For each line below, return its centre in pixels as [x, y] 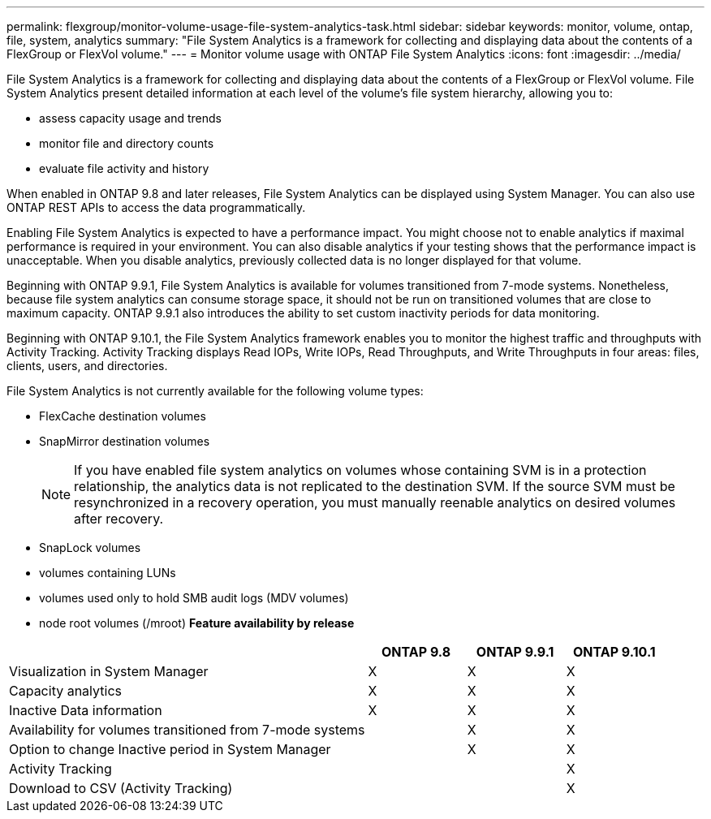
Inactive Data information [86, 710]
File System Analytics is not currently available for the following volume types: [215, 391]
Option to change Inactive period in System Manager [170, 749]
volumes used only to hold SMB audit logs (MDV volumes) [194, 598]
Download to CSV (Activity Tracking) [121, 788]
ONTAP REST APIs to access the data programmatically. [156, 207]
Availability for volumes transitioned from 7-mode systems [187, 730]
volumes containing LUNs [108, 573]
